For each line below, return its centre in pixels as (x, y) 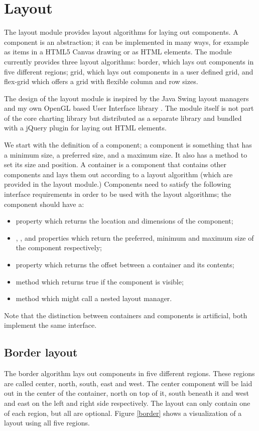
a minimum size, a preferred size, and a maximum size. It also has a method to (126, 154)
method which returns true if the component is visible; (100, 281)
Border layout (41, 352)
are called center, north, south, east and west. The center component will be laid (128, 383)
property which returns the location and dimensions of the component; (124, 221)
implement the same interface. (50, 325)
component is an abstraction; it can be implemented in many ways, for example (126, 42)
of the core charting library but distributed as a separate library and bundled (123, 118)
